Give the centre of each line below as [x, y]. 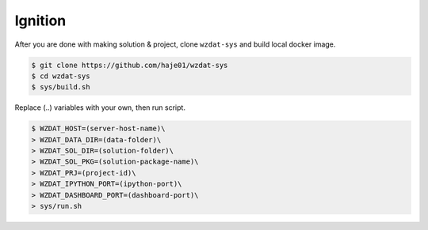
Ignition [40, 21]
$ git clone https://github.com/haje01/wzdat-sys [130, 65]
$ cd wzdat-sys [61, 76]
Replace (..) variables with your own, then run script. [100, 107]
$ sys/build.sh [61, 87]
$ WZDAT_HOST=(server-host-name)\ [98, 129]
